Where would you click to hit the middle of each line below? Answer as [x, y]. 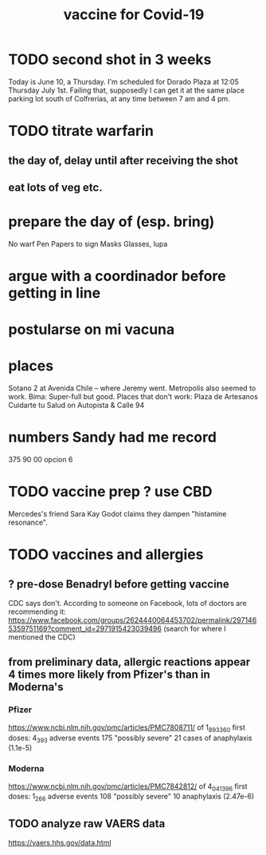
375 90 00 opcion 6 [41, 460]
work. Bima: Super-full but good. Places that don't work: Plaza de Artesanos [133, 397]
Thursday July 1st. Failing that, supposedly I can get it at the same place [127, 90]
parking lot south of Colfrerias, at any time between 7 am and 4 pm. [119, 98]
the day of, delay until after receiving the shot [123, 160]
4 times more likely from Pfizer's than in [110, 675]
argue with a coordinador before [117, 276]
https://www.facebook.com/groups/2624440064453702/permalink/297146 [133, 620]
